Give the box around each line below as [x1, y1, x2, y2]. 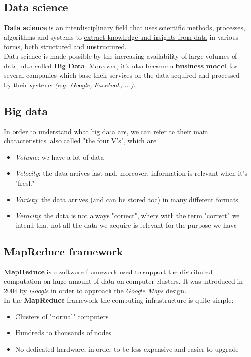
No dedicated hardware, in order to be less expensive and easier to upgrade [15, 344, 239, 354]
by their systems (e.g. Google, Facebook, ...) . [4, 79, 136, 89]
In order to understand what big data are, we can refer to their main [4, 126, 208, 136]
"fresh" [15, 177, 35, 187]
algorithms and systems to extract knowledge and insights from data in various [4, 32, 239, 42]
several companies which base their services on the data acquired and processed [4, 70, 240, 80]
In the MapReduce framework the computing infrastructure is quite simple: [4, 295, 234, 305]
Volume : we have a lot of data [15, 152, 104, 162]
